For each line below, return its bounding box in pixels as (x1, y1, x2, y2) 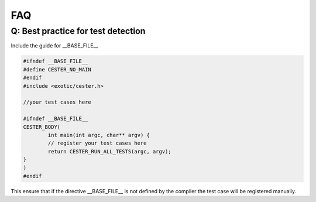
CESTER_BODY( (23, 124, 61, 130)
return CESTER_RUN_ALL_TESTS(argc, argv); (47, 148, 172, 155)
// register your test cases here (47, 140, 147, 146)
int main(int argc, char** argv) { (47, 132, 150, 138)
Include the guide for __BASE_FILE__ (11, 42, 99, 49)
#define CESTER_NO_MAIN (23, 66, 92, 73)
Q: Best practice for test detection (11, 26, 146, 36)
